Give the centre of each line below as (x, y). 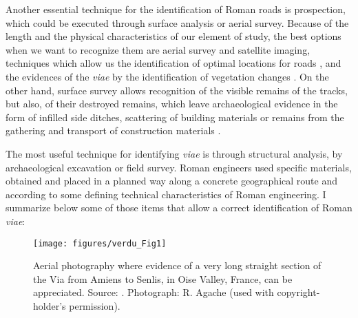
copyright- (298, 292)
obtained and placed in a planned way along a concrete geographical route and (171, 181)
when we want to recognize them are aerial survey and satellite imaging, (158, 49)
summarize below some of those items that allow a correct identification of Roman (179, 208)
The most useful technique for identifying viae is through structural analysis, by (174, 153)
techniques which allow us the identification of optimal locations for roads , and (173, 63)
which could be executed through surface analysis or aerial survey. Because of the (177, 22)
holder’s (50, 305)
